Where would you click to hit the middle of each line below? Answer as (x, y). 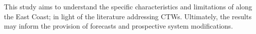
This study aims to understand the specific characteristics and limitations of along (128, 6)
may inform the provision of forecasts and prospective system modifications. (119, 26)
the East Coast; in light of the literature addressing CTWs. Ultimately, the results (128, 16)
